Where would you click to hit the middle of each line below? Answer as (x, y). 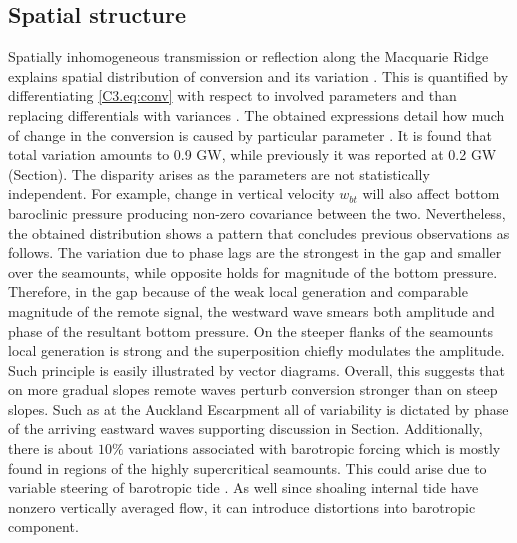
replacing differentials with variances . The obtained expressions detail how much (256, 114)
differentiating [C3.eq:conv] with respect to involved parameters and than (232, 95)
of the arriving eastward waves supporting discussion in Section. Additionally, (245, 428)
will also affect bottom (431, 193)
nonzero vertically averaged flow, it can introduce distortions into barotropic (242, 506)
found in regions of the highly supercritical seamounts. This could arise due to (247, 467)
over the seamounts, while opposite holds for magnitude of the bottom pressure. (253, 271)
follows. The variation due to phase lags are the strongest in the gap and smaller (255, 252)
